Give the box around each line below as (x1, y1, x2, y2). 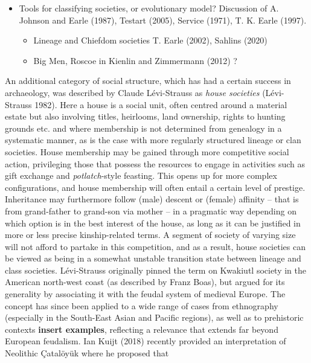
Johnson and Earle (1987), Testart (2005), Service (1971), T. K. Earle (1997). (19, 13, 307, 26)
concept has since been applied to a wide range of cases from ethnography (5, 299, 278, 312)
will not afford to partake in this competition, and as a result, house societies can (5, 240, 306, 252)
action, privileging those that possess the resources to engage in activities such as (5, 157, 306, 170)
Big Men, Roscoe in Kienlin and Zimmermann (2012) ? (33, 54, 237, 66)
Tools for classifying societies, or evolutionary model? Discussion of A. (19, 2, 279, 14)
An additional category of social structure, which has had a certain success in (5, 74, 291, 87)
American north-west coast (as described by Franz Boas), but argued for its (5, 275, 285, 288)
